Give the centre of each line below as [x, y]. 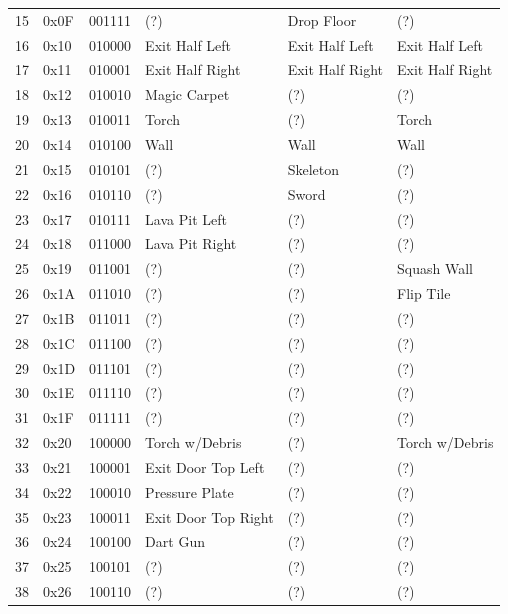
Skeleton [313, 168]
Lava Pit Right [191, 243]
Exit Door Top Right [209, 516]
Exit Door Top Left [205, 466]
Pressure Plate [189, 491]
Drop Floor [322, 19]
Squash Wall [435, 268]
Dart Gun [175, 541]
